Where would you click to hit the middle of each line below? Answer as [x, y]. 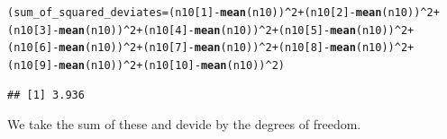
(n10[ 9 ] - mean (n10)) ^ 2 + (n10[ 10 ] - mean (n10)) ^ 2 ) [146, 65]
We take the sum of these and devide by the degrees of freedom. [184, 124]
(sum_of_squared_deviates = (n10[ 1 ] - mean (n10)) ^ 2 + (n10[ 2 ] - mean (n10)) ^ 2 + [223, 13]
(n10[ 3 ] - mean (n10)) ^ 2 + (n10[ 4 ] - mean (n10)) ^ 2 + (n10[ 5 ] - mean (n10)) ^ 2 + [211, 30]
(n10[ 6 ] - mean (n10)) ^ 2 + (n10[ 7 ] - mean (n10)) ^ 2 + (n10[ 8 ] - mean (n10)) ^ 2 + [211, 48]
